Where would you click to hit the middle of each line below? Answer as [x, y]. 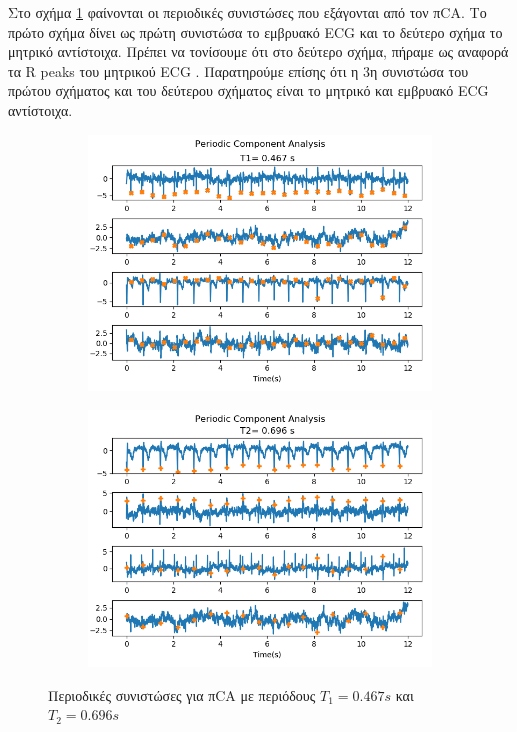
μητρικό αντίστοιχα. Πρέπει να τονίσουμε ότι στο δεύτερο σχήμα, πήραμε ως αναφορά [258, 51]
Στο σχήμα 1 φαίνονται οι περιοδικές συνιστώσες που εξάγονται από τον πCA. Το [247, 12]
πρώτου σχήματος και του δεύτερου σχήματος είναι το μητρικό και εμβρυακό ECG [248, 90]
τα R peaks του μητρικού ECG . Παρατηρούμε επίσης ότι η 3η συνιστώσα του [238, 70]
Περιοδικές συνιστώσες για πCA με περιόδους [182, 694]
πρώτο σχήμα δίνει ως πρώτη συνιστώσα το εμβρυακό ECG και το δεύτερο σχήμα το [255, 31]
